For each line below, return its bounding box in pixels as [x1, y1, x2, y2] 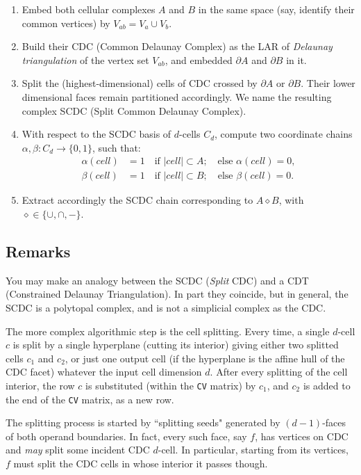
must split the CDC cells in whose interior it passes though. [13, 456, 268, 471]
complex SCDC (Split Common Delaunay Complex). [22, 103, 246, 118]
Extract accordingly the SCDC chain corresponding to [22, 193, 253, 207]
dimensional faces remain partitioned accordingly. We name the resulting [22, 89, 332, 104]
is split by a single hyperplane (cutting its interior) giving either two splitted [12, 337, 339, 352]
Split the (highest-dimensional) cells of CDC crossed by [22, 76, 258, 90]
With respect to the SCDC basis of [22, 127, 171, 141]
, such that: [92, 140, 141, 154]
